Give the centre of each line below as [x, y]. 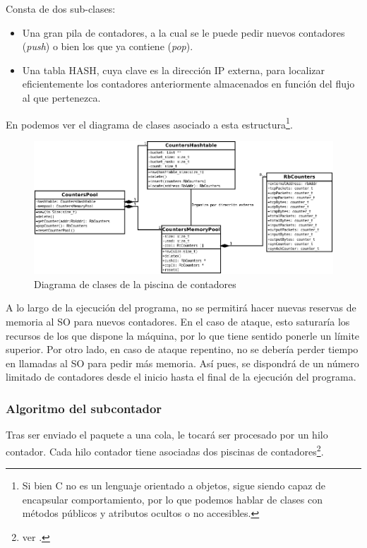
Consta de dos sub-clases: [61, 8]
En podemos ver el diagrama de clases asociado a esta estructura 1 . [149, 123]
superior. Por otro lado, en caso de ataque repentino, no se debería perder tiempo [182, 349]
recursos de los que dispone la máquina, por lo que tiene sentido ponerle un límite [183, 335]
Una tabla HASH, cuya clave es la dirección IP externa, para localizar [173, 70]
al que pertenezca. [61, 97]
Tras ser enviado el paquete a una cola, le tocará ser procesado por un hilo [167, 435]
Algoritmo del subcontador [84, 408]
